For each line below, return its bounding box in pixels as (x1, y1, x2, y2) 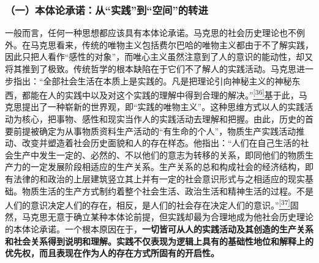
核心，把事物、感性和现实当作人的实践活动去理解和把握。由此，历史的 (21, 113, 305, 125)
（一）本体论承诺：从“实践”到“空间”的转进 (5, 2, 208, 17)
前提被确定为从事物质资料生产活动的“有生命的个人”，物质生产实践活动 (13, 124, 296, 137)
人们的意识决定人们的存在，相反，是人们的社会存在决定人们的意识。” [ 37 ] (5, 197, 290, 211)
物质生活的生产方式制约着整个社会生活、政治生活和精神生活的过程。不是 (21, 184, 313, 197)
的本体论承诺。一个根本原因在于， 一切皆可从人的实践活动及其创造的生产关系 (5, 223, 313, 235)
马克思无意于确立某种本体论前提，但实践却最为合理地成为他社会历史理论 (21, 210, 313, 223)
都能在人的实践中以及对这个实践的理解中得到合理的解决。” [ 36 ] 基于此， (21, 87, 299, 101)
